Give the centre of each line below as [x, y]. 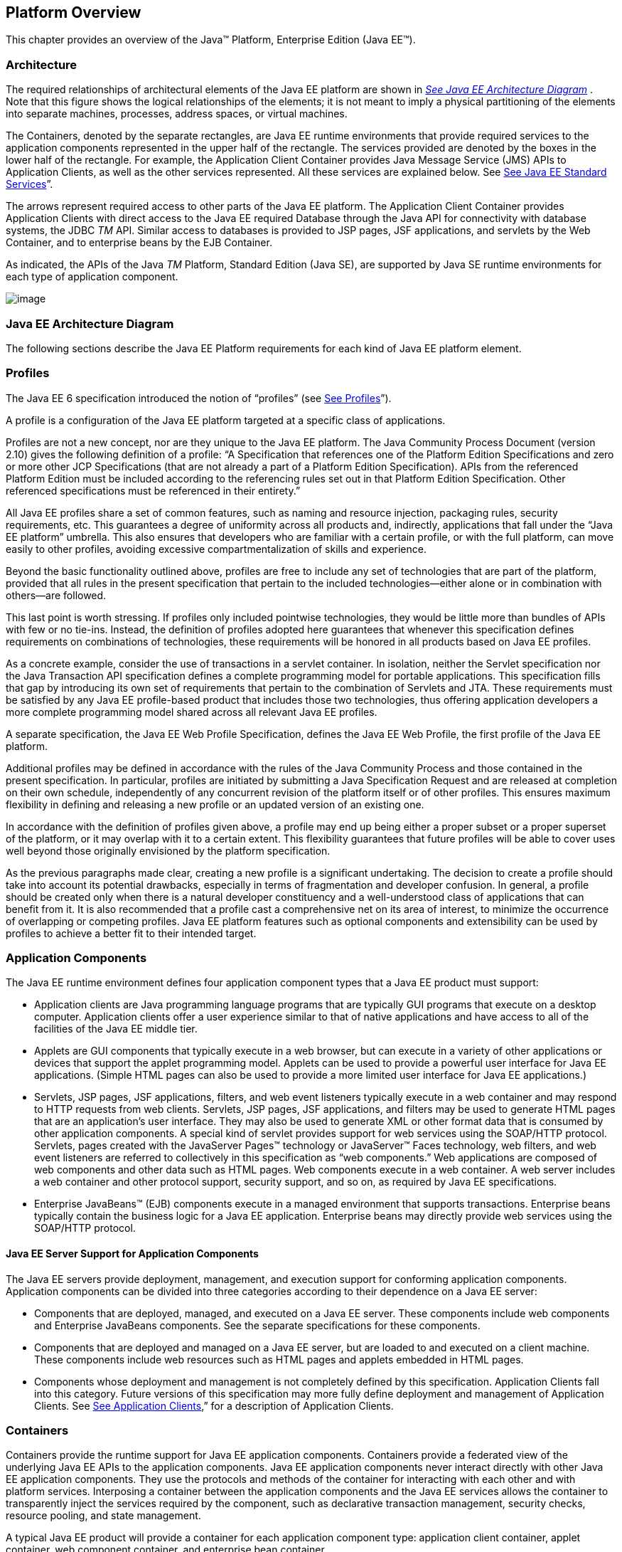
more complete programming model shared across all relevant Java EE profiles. [192, 712]
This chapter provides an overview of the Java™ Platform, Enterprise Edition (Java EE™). [211, 40]
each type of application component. [92, 277]
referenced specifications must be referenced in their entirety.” [153, 490]
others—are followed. [56, 595]
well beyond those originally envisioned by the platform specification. [168, 850]
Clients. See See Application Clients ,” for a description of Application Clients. [214, 1405]
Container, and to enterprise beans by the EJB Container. [139, 243]
